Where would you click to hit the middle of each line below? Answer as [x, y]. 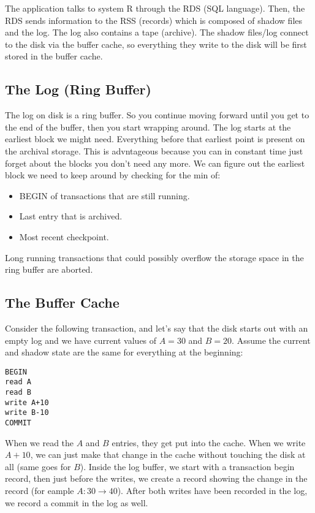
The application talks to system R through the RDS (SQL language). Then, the [155, 8]
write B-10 [27, 413]
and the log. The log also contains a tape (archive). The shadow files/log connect [157, 32]
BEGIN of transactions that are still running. [104, 195]
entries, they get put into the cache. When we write [209, 442]
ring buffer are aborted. [49, 269]
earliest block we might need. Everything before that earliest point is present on [155, 139]
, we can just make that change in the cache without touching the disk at [168, 454]
